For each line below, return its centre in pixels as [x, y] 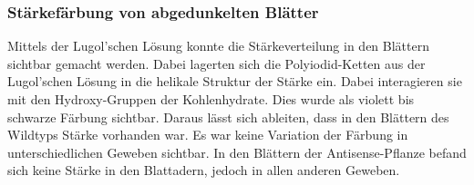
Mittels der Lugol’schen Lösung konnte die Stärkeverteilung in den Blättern [218, 46]
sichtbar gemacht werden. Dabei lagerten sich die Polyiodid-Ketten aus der [216, 63]
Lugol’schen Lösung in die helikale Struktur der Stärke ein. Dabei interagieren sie [235, 81]
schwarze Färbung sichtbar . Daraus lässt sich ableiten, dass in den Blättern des [228, 117]
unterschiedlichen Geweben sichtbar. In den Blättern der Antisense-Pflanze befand [237, 152]
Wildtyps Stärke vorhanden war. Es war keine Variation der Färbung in [208, 135]
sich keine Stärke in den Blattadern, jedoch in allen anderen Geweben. [204, 170]
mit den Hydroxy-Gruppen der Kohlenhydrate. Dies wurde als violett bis [211, 99]
